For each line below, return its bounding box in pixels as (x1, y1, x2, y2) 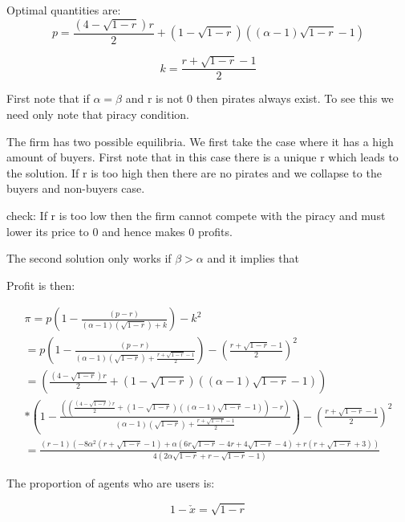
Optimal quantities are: (6, 2, 121, 18)
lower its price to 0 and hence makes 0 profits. (6, 222, 233, 239)
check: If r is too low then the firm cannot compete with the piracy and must (6, 207, 386, 224)
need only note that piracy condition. (6, 106, 189, 123)
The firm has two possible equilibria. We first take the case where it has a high (6, 133, 394, 149)
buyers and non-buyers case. (6, 180, 145, 197)
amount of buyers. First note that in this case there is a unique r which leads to (6, 149, 399, 165)
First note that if (6, 90, 90, 107)
